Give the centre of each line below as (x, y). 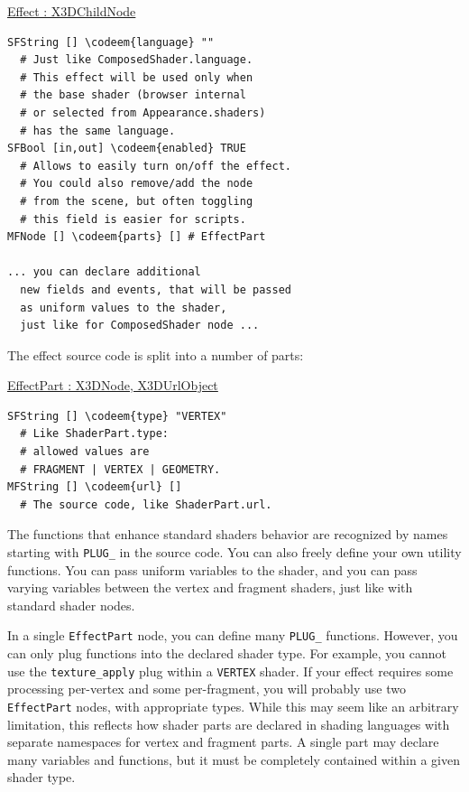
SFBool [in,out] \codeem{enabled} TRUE (127, 149)
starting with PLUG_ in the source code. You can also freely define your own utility (234, 552)
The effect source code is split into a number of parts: (156, 354)
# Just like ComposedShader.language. (137, 60)
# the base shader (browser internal (133, 95)
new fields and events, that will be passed (156, 289)
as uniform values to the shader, (124, 307)
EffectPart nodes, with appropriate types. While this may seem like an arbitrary (233, 706)
